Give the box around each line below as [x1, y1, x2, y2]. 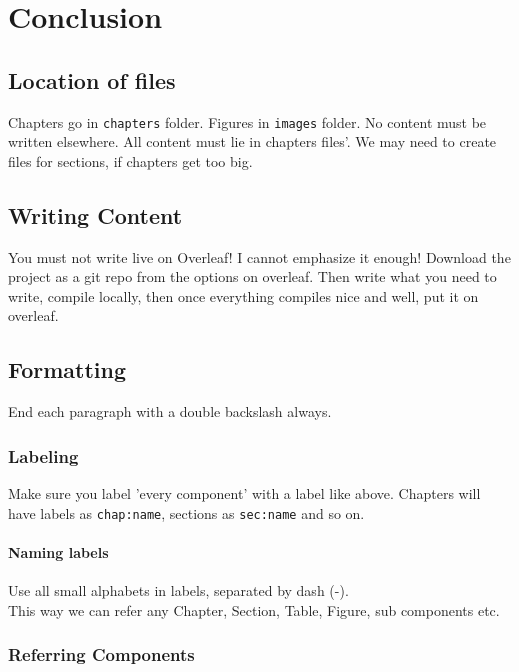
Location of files [8, 64, 176, 95]
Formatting [8, 354, 127, 385]
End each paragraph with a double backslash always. [8, 401, 332, 422]
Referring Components [8, 642, 195, 667]
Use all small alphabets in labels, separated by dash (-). [8, 580, 349, 601]
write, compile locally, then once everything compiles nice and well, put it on [8, 285, 479, 306]
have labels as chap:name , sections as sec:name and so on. [8, 502, 365, 523]
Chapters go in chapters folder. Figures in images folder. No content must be [8, 111, 487, 132]
